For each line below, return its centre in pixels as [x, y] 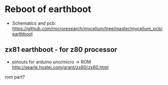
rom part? [15, 77]
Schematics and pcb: [34, 23]
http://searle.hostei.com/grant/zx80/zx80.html [60, 67]
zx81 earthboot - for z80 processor [61, 50]
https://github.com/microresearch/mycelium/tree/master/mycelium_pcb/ [87, 28]
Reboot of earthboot [48, 9]
